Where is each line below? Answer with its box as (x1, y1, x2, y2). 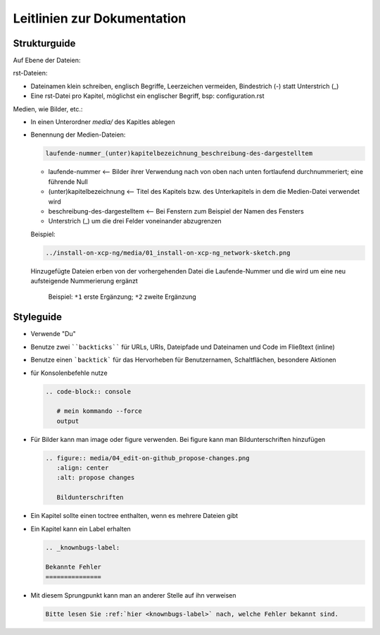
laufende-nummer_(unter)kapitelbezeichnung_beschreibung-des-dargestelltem (45, 149, 313, 158)
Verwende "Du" (30, 330, 77, 338)
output (56, 417, 80, 425)
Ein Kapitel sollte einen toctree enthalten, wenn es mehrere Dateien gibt (30, 512, 239, 520)
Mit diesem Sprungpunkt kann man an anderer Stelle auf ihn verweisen (30, 591, 236, 599)
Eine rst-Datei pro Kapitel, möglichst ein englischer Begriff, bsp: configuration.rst (30, 92, 265, 100)
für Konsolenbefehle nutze (30, 369, 108, 377)
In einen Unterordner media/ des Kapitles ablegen (30, 118, 175, 126)
